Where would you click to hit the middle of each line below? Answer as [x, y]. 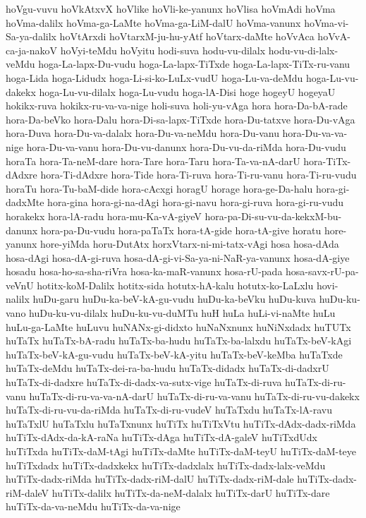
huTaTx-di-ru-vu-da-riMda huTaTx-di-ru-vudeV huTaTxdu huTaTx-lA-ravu [169, 410]
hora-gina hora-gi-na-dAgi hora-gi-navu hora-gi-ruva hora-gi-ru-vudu [196, 202]
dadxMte [25, 202]
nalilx [18, 299]
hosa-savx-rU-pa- [322, 271]
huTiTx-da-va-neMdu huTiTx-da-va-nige [93, 506]
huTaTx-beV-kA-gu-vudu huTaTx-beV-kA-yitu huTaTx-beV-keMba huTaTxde [174, 354]
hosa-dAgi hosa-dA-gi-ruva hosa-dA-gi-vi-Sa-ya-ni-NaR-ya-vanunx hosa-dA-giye [178, 257]
